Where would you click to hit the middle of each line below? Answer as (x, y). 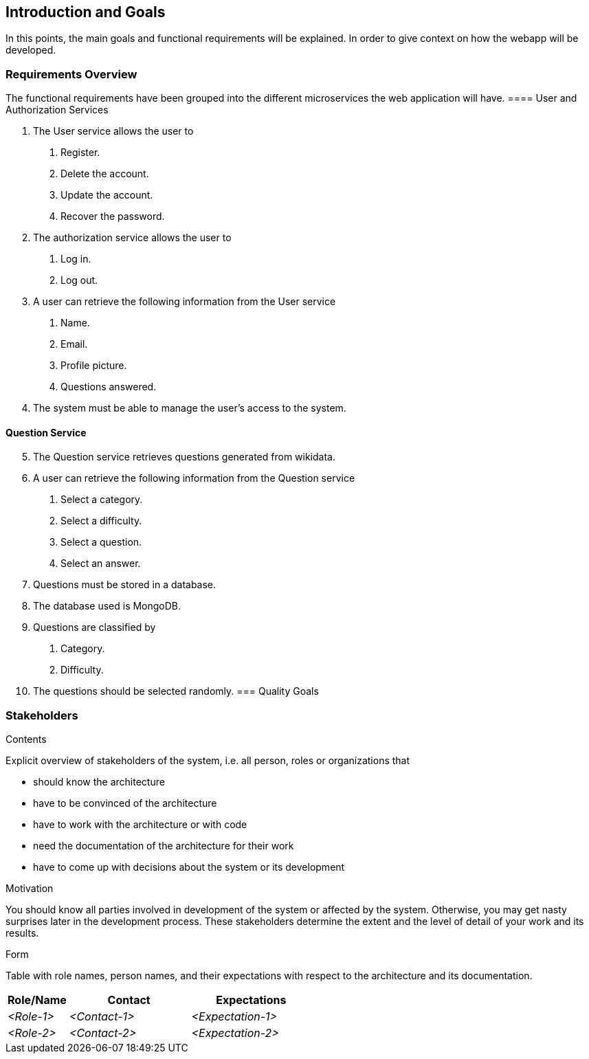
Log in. (76, 259)
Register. (80, 153)
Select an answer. (101, 564)
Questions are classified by (95, 627)
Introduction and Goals (86, 12)
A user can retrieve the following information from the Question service (194, 478)
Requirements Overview (71, 74)
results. (22, 933)
